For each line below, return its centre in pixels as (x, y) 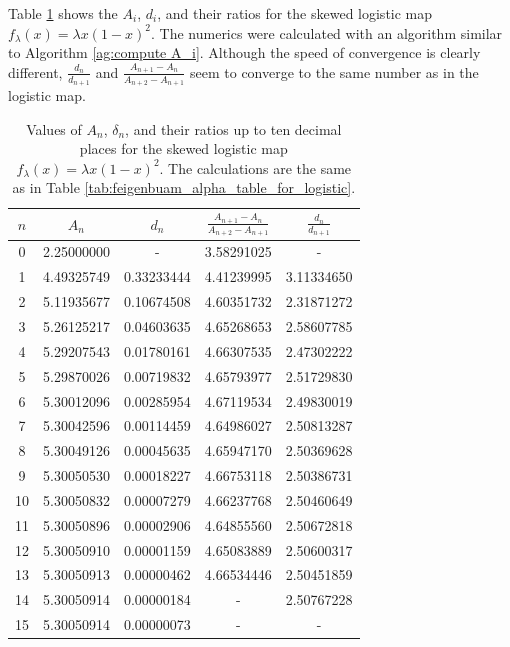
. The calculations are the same (255, 167)
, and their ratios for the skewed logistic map (295, 13)
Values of (54, 128)
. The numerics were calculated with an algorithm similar (327, 32)
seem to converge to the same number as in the (334, 71)
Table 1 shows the (63, 13)
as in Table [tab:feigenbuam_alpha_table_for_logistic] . (184, 187)
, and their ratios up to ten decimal (233, 128)
